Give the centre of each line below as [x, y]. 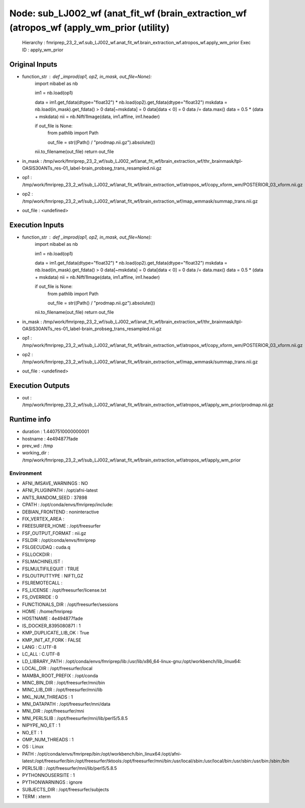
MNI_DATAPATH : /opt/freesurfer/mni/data [66, 704]
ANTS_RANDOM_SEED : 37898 [55, 497]
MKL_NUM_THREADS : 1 [48, 697]
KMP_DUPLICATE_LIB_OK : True [56, 633]
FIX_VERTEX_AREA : [43, 518]
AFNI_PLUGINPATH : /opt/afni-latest [60, 490]
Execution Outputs [40, 385]
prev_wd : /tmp [38, 446]
